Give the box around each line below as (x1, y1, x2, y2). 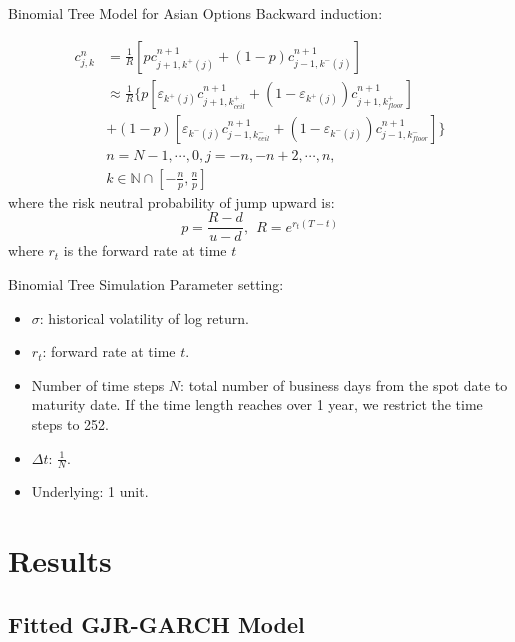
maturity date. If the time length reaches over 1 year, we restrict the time (31, 394, 483, 415)
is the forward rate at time (63, 240, 227, 261)
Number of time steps (31, 374, 165, 395)
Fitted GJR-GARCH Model (8, 608, 305, 639)
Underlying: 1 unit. (31, 481, 149, 502)
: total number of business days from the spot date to (180, 374, 508, 395)
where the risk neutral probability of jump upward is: (8, 191, 335, 212)
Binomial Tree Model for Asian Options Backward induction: (8, 3, 383, 23)
